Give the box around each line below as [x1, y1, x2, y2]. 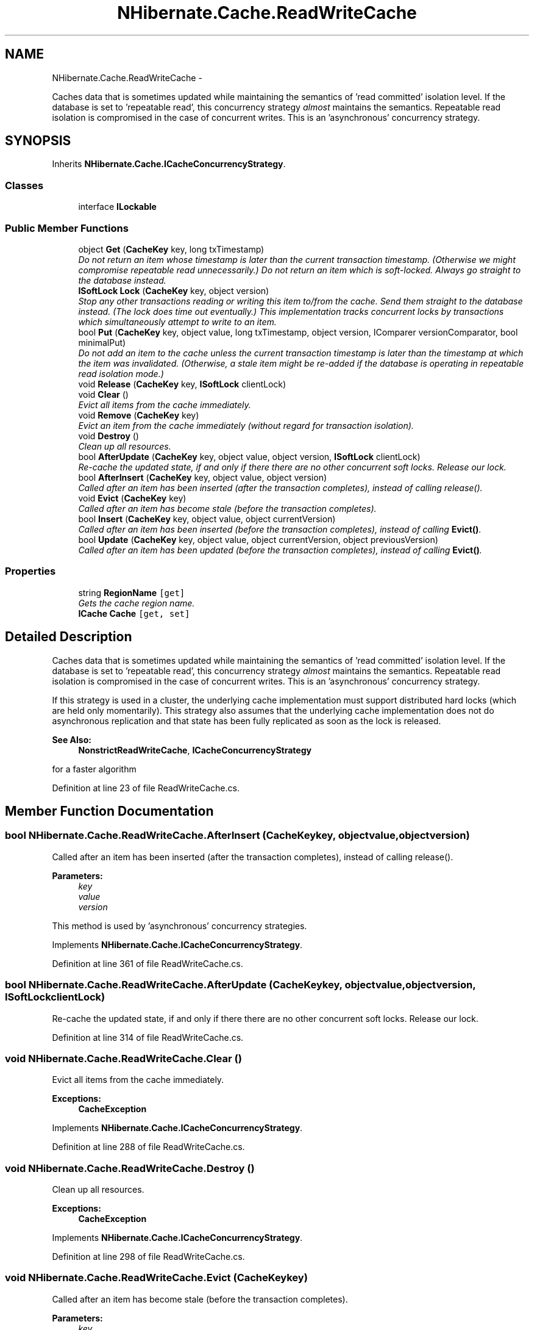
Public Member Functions [5, 221, 129, 234]
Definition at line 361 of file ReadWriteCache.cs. [52, 958, 243, 969]
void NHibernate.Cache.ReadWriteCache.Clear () [5, 1052, 242, 1065]
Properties [5, 565, 56, 578]
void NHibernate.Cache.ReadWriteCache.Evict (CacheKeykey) [5, 1271, 308, 1284]
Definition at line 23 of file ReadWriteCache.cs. [52, 782, 240, 793]
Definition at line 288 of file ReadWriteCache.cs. [52, 1141, 245, 1152]
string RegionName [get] [78, 587, 185, 598]
